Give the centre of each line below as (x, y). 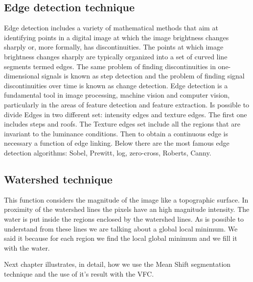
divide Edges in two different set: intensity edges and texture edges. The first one (126, 114)
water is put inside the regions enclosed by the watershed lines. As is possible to (124, 218)
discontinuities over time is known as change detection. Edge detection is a (116, 85)
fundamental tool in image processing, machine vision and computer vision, (117, 95)
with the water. (27, 247)
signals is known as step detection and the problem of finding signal (143, 76)
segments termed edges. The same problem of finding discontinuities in (110, 66)
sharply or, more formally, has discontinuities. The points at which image (114, 47)
